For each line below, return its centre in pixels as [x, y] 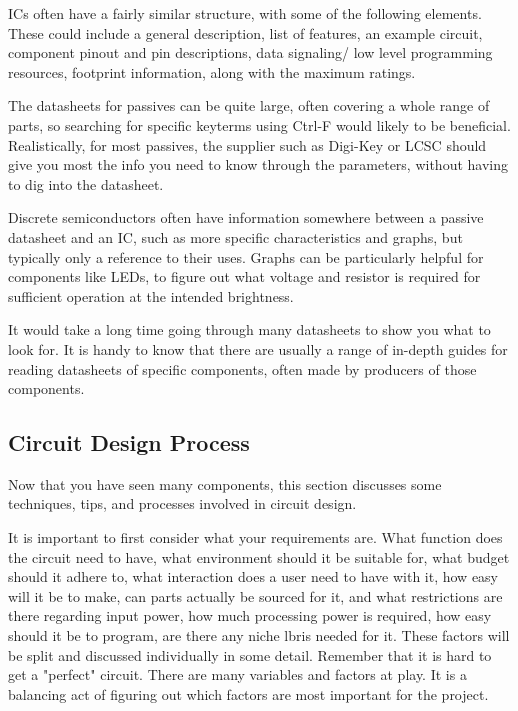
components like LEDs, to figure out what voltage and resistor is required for [244, 276]
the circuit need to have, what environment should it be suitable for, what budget [259, 556]
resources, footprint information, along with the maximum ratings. [212, 71]
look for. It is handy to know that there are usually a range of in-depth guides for [258, 348]
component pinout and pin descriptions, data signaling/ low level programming [250, 52]
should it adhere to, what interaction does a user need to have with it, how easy [253, 576]
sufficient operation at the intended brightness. [151, 295]
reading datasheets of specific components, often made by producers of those [242, 368]
